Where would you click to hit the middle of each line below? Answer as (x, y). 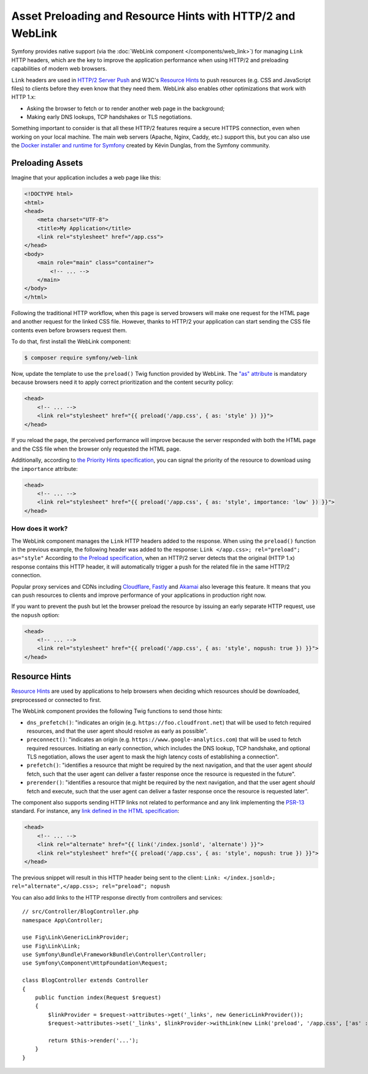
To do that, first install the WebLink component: (71, 341)
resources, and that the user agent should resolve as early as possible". (117, 731)
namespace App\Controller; (63, 920)
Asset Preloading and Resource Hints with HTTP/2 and (153, 16)
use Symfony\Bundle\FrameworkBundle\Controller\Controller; (114, 955)
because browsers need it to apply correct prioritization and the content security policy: (122, 382)
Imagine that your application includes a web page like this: (86, 177)
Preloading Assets (47, 163)
